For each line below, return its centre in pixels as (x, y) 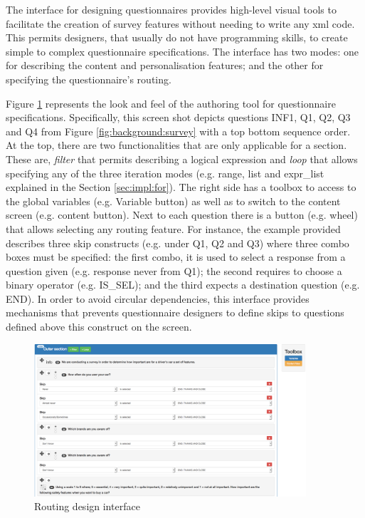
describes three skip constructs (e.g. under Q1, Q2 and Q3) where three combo (178, 243)
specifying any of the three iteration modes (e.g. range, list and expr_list (165, 173)
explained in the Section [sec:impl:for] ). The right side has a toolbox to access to (181, 187)
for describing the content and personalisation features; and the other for (165, 65)
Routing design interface (87, 506)
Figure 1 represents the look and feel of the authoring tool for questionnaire (171, 103)
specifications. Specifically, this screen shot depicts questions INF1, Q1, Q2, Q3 (178, 117)
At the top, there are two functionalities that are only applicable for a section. (176, 145)
